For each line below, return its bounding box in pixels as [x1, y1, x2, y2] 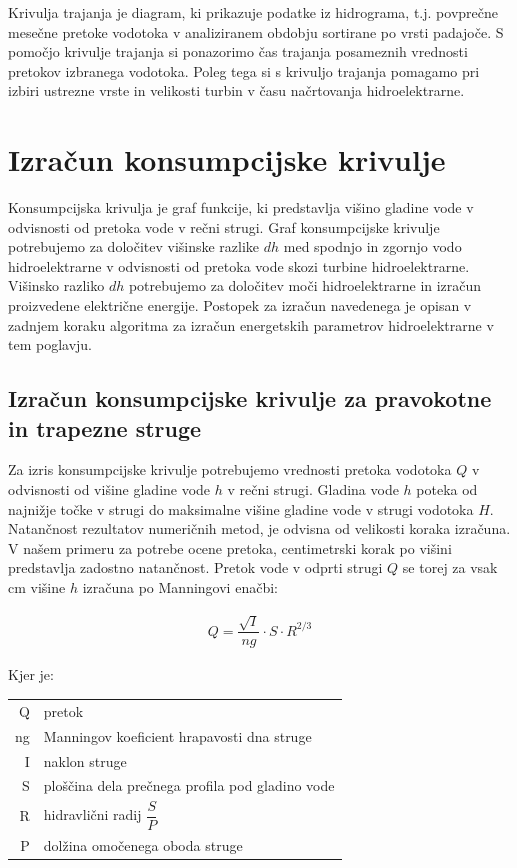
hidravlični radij [43, 804, 142, 825]
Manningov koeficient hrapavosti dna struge [43, 725, 312, 746]
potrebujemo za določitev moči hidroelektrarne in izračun [128, 275, 482, 296]
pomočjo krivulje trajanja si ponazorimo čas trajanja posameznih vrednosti [8, 41, 468, 62]
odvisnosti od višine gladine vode [8, 479, 211, 500]
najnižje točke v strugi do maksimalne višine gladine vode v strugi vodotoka [8, 498, 474, 519]
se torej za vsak [402, 557, 498, 578]
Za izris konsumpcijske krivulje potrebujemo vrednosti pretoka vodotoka [8, 459, 452, 480]
